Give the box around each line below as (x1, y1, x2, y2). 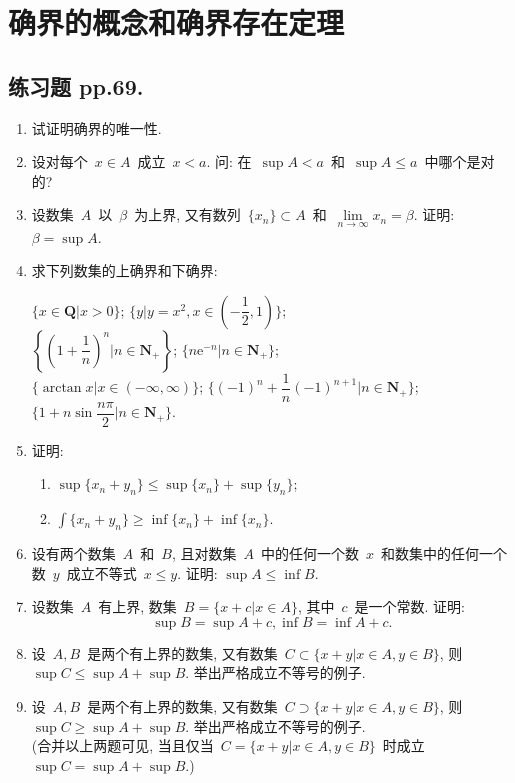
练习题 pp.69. (8, 70, 144, 101)
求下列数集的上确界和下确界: (31, 260, 218, 281)
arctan (42, 381, 82, 396)
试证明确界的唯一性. (31, 117, 162, 138)
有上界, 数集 (98, 596, 177, 617)
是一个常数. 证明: (354, 596, 465, 617)
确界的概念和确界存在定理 (8, 2, 345, 43)
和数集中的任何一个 (381, 543, 508, 564)
